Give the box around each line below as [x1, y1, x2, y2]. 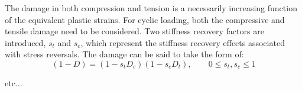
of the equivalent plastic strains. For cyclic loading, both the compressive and [5, 13, 285, 25]
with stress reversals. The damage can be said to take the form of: [5, 48, 244, 60]
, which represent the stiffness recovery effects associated [80, 36, 285, 48]
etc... [5, 76, 22, 89]
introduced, [5, 36, 46, 48]
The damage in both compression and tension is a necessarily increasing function [5, 2, 297, 14]
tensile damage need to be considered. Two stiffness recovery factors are [5, 25, 264, 37]
